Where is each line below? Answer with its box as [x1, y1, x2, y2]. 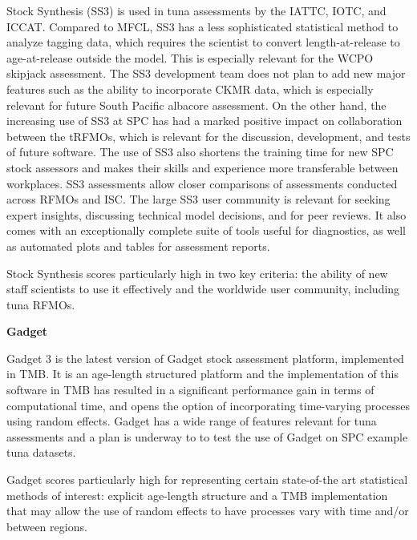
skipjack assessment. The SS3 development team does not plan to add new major [6, 65, 406, 82]
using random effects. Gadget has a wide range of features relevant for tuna [6, 413, 377, 429]
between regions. [6, 518, 87, 534]
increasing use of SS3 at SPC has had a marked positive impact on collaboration [6, 112, 403, 129]
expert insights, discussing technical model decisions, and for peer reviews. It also [6, 206, 407, 223]
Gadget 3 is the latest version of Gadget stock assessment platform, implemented [6, 349, 404, 366]
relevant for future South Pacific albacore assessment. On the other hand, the [6, 96, 387, 113]
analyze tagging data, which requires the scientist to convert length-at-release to [6, 34, 400, 50]
